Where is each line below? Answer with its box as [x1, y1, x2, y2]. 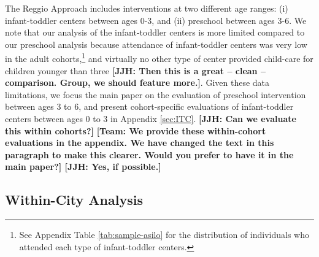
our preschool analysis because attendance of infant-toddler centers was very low [5, 37, 307, 50]
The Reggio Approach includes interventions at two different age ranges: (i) [5, 2, 288, 14]
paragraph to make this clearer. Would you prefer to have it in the [5, 148, 294, 161]
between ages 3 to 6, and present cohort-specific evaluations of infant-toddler [5, 100, 294, 113]
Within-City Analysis [5, 190, 143, 209]
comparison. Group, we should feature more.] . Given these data [5, 76, 270, 89]
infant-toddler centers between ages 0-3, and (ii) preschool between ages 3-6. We [5, 13, 307, 26]
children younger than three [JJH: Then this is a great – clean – [5, 64, 266, 77]
